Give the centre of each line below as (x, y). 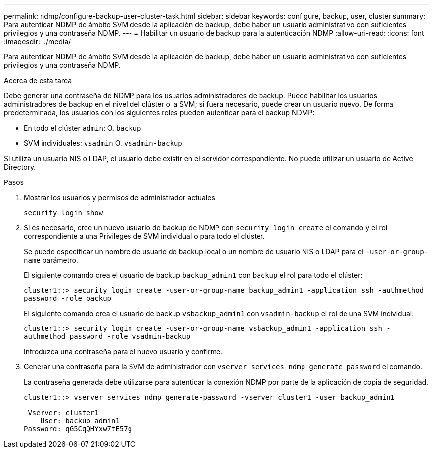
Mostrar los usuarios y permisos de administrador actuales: (120, 198)
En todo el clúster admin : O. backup (83, 128)
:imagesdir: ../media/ (38, 41)
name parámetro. (51, 260)
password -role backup (68, 298)
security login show (64, 213)
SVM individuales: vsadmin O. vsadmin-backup (103, 143)
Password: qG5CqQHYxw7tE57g (78, 429)
